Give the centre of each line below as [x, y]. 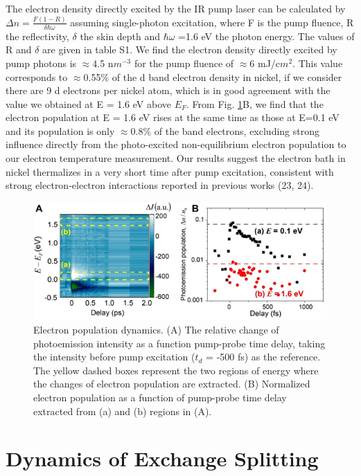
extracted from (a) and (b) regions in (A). [123, 411]
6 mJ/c [265, 63]
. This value [318, 63]
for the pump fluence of [184, 63]
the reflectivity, [37, 36]
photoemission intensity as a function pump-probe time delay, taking [179, 343]
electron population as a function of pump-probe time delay [160, 397]
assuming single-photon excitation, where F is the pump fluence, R [212, 22]
